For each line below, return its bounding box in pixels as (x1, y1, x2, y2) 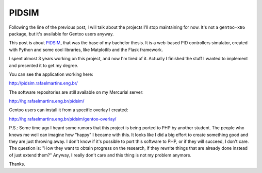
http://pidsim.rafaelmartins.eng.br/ (9, 80, 78, 86)
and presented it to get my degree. (9, 62, 79, 68)
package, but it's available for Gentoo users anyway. (9, 31, 114, 36)
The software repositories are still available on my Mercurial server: (9, 89, 144, 95)
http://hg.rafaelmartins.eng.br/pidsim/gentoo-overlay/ (9, 116, 116, 121)
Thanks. (9, 161, 25, 167)
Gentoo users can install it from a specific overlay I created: (9, 107, 128, 113)
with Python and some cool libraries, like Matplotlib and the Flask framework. (9, 47, 163, 52)
